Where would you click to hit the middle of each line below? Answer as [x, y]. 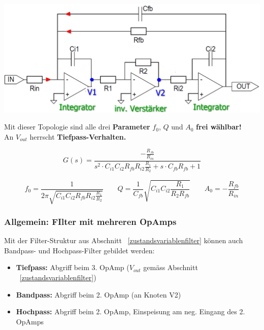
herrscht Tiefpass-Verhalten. [78, 136]
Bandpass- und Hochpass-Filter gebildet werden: [79, 250]
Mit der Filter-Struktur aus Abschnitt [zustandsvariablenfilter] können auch [124, 240]
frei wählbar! [219, 127]
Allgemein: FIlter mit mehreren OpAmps [90, 221]
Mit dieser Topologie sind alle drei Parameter [77, 127]
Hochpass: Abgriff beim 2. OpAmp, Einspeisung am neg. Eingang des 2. [130, 311]
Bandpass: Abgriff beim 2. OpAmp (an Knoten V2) [98, 294]
